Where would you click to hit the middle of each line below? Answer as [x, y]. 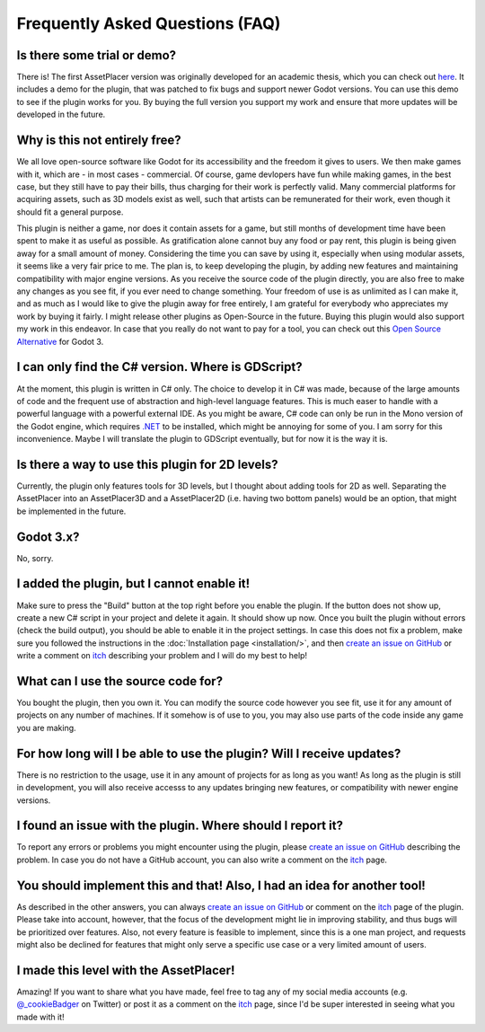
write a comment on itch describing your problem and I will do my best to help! [162, 656]
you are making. [46, 728]
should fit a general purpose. [70, 212]
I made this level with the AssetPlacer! [126, 970]
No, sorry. [35, 558]
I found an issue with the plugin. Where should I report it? [180, 826]
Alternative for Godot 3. [60, 341]
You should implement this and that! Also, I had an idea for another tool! [221, 885]
